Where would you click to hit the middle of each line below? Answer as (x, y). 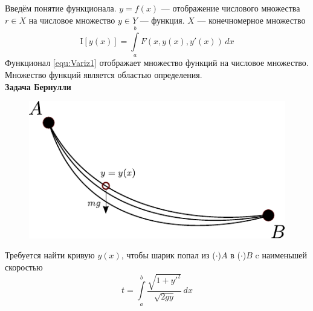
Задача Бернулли (38, 86)
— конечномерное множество (251, 20)
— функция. (162, 20)
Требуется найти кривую (50, 255)
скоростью (24, 267)
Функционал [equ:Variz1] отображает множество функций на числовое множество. (157, 63)
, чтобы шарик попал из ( (168, 255)
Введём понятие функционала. (61, 8)
